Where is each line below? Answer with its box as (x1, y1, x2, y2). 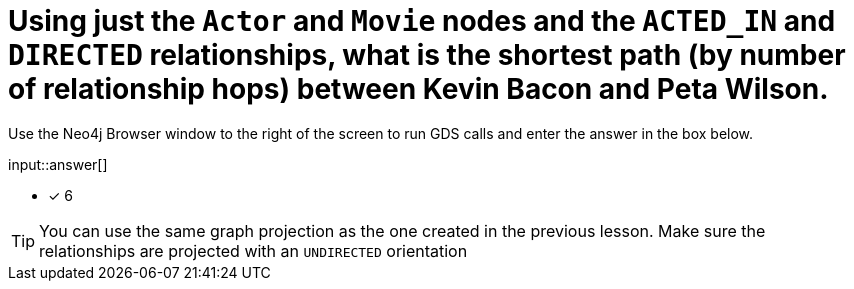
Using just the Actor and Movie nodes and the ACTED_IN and (8, 4, 836, 38)
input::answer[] (8, 155, 108, 173)
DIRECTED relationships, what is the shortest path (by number (8, 38, 846, 72)
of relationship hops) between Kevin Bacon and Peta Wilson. (8, 72, 829, 106)
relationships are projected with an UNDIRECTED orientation (39, 240, 468, 261)
